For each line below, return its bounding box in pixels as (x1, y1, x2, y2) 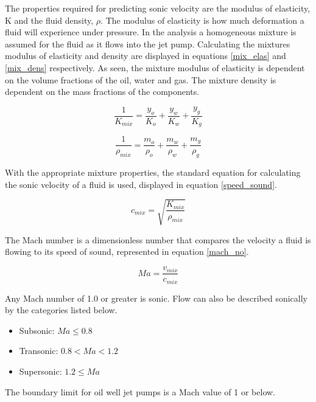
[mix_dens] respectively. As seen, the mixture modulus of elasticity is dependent (5, 61, 305, 74)
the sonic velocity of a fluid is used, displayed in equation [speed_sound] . (5, 178, 277, 190)
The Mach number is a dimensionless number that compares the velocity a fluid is (5, 233, 311, 246)
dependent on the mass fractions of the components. (5, 85, 200, 98)
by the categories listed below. (5, 303, 118, 316)
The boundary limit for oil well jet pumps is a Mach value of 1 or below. (5, 385, 275, 398)
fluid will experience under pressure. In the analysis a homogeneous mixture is (5, 26, 297, 38)
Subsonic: (19, 324, 55, 336)
